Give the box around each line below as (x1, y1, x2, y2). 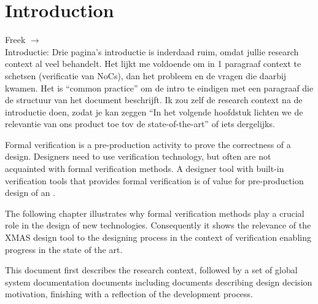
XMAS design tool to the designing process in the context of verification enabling (5, 231, 311, 244)
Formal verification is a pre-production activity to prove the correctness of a (5, 138, 291, 150)
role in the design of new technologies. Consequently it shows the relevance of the (5, 219, 311, 232)
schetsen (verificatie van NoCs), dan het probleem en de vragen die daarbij (5, 69, 287, 82)
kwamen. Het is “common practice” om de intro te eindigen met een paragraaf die (5, 81, 314, 94)
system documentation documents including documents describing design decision (5, 275, 312, 288)
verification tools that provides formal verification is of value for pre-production (5, 174, 304, 187)
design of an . (5, 186, 56, 199)
